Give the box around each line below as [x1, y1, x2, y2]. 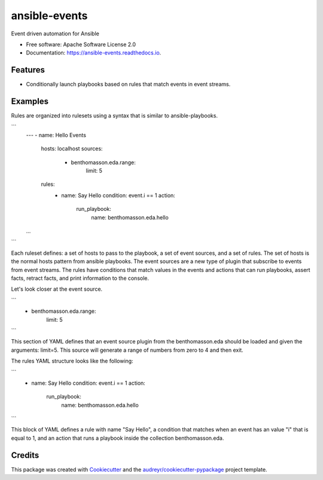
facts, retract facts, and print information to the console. [11, 274, 150, 282]
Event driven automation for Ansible [11, 30, 100, 37]
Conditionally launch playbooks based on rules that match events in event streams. [26, 81, 231, 88]
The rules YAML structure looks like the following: [11, 357, 134, 365]
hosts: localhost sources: [41, 145, 103, 152]
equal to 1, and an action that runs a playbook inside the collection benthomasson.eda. [11, 434, 224, 442]
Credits [11, 450, 39, 460]
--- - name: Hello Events [26, 131, 87, 138]
